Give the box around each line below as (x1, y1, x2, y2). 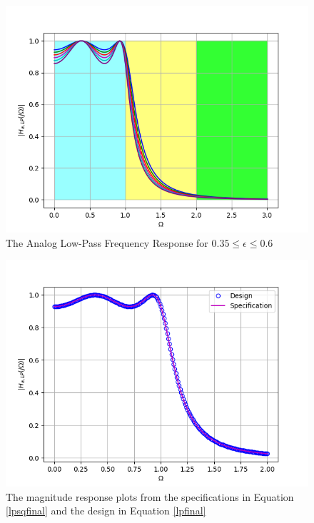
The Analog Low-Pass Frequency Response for (6, 235, 208, 250)
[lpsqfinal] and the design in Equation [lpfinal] (6, 503, 206, 518)
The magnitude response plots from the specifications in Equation (6, 489, 294, 504)
